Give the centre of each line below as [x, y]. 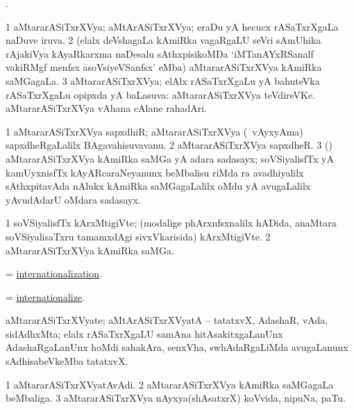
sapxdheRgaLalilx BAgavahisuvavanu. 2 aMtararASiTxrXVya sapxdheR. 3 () [169, 145]
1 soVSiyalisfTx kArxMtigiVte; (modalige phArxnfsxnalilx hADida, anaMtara [171, 223]
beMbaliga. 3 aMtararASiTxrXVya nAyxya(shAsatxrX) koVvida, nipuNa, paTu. [176, 398]
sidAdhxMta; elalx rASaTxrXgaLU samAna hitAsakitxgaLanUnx [144, 333]
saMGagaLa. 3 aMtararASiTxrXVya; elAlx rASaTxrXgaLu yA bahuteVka [163, 80]
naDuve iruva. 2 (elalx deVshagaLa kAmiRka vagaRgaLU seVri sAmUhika [163, 40]
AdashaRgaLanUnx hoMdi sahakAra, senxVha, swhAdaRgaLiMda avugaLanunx [177, 347]
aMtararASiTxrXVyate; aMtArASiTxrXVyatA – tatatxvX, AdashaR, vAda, [167, 320]
